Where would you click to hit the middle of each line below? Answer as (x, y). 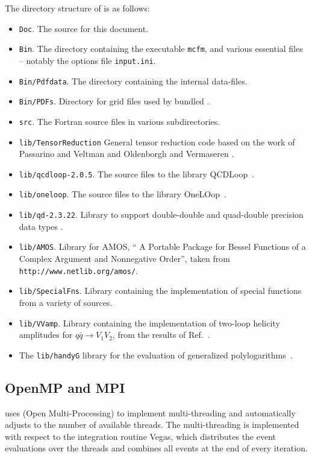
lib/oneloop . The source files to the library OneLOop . (123, 194)
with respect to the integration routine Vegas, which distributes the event (141, 436)
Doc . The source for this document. (84, 28)
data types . (41, 226)
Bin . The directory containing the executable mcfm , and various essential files (161, 49)
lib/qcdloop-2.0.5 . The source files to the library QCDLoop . (137, 173)
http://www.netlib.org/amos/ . (78, 270)
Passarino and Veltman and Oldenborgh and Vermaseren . (126, 154)
